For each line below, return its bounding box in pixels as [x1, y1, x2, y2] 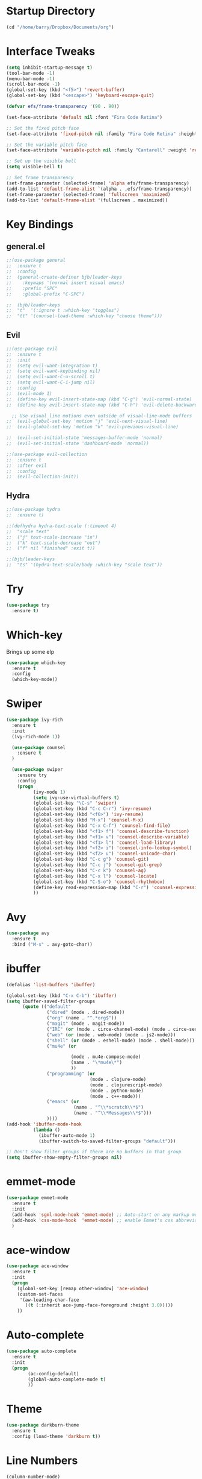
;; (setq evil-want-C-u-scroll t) [6, 374, 96, 380]
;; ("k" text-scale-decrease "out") [6, 540, 101, 546]
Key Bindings [6, 217, 74, 231]
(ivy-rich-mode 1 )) [11, 733, 61, 739]
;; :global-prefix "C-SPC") [6, 291, 85, 297]
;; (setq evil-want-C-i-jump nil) [6, 379, 96, 385]
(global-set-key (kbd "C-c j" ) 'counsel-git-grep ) [32, 862, 163, 868]
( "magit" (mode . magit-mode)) [46, 1021, 125, 1027]
